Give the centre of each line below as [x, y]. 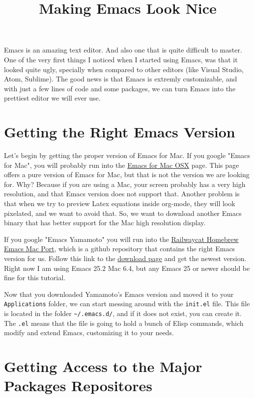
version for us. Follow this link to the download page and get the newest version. [125, 258]
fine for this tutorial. [35, 278]
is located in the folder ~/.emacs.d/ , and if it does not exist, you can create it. [123, 313]
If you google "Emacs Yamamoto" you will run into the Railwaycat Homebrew [121, 239]
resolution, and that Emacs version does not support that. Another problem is [122, 194]
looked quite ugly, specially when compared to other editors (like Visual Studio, [124, 69]
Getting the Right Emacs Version [120, 132]
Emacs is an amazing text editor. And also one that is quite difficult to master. [123, 50]
